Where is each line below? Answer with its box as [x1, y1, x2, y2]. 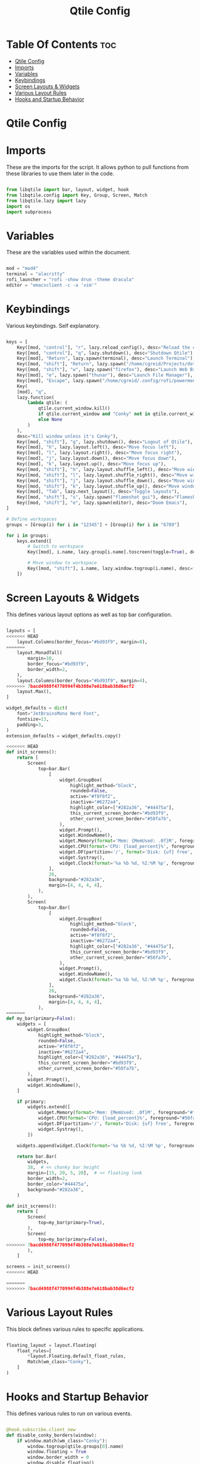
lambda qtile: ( [27, 400, 68, 406]
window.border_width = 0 [27, 1454, 89, 1460]
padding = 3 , [17, 721, 44, 728]
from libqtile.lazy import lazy [6, 198, 86, 204]
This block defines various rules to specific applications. [6, 1325, 145, 1333]
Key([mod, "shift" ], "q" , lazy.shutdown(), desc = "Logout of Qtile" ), [17, 439, 193, 445]
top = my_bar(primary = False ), [37, 1236, 108, 1242]
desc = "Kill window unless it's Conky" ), [17, 433, 118, 439]
